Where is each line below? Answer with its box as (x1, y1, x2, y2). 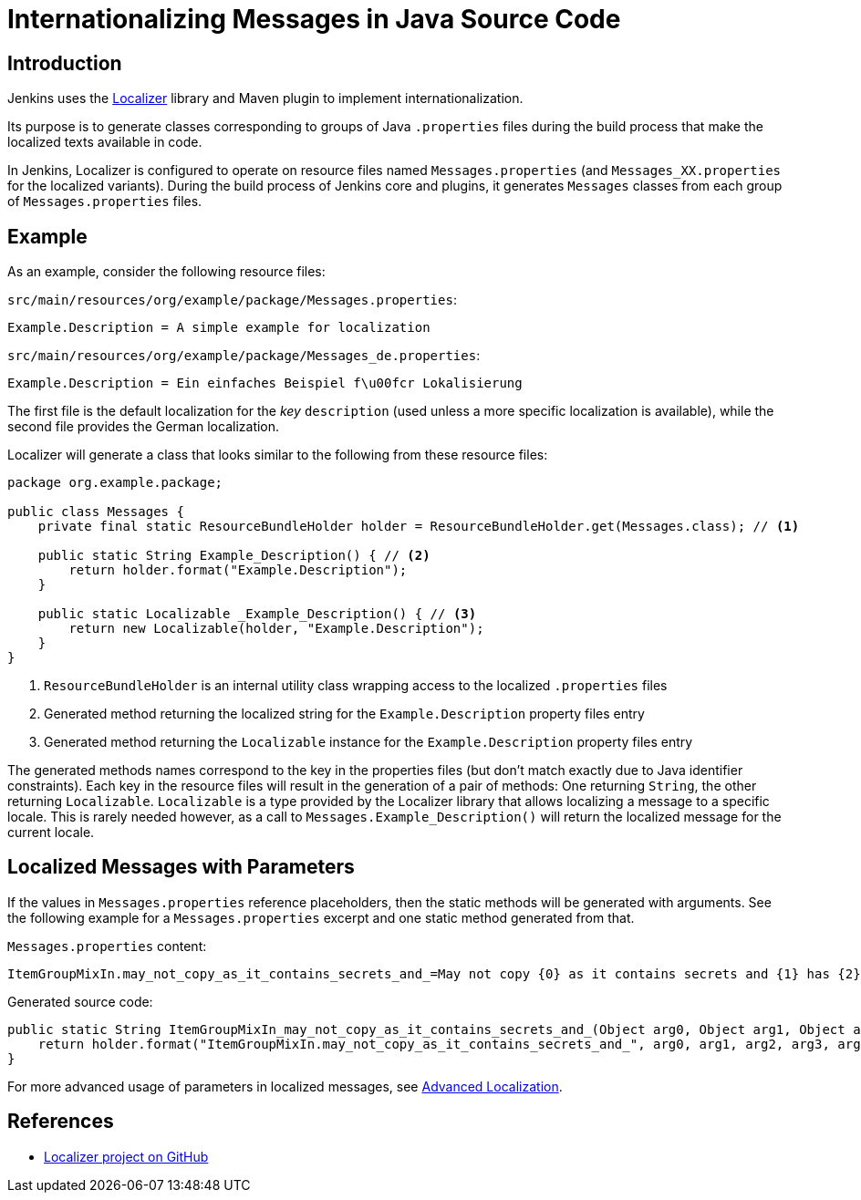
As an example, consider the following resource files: (7, 264, 326, 280)
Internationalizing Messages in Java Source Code (7, 4, 621, 35)
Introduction (7, 51, 122, 75)
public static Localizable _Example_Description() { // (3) (37, 606, 477, 622)
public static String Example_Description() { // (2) (37, 548, 430, 564)
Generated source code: (7, 993, 153, 1009)
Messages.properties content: (7, 937, 207, 954)
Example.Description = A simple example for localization (7, 320, 430, 336)
